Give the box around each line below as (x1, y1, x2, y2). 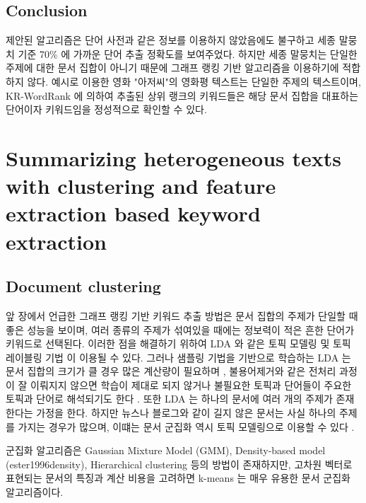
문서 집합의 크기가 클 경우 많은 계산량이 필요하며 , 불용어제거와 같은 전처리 (6, 364, 336, 378)
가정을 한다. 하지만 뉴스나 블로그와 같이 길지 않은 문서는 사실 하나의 (36, 405, 336, 420)
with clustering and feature (6, 171, 276, 200)
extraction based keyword (6, 199, 261, 228)
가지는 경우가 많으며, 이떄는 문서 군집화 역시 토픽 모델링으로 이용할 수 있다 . (18, 419, 355, 434)
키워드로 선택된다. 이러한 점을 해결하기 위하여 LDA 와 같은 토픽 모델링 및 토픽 (6, 336, 351, 351)
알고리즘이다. (6, 485, 64, 499)
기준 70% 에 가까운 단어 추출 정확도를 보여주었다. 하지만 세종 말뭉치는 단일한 (18, 46, 358, 61)
